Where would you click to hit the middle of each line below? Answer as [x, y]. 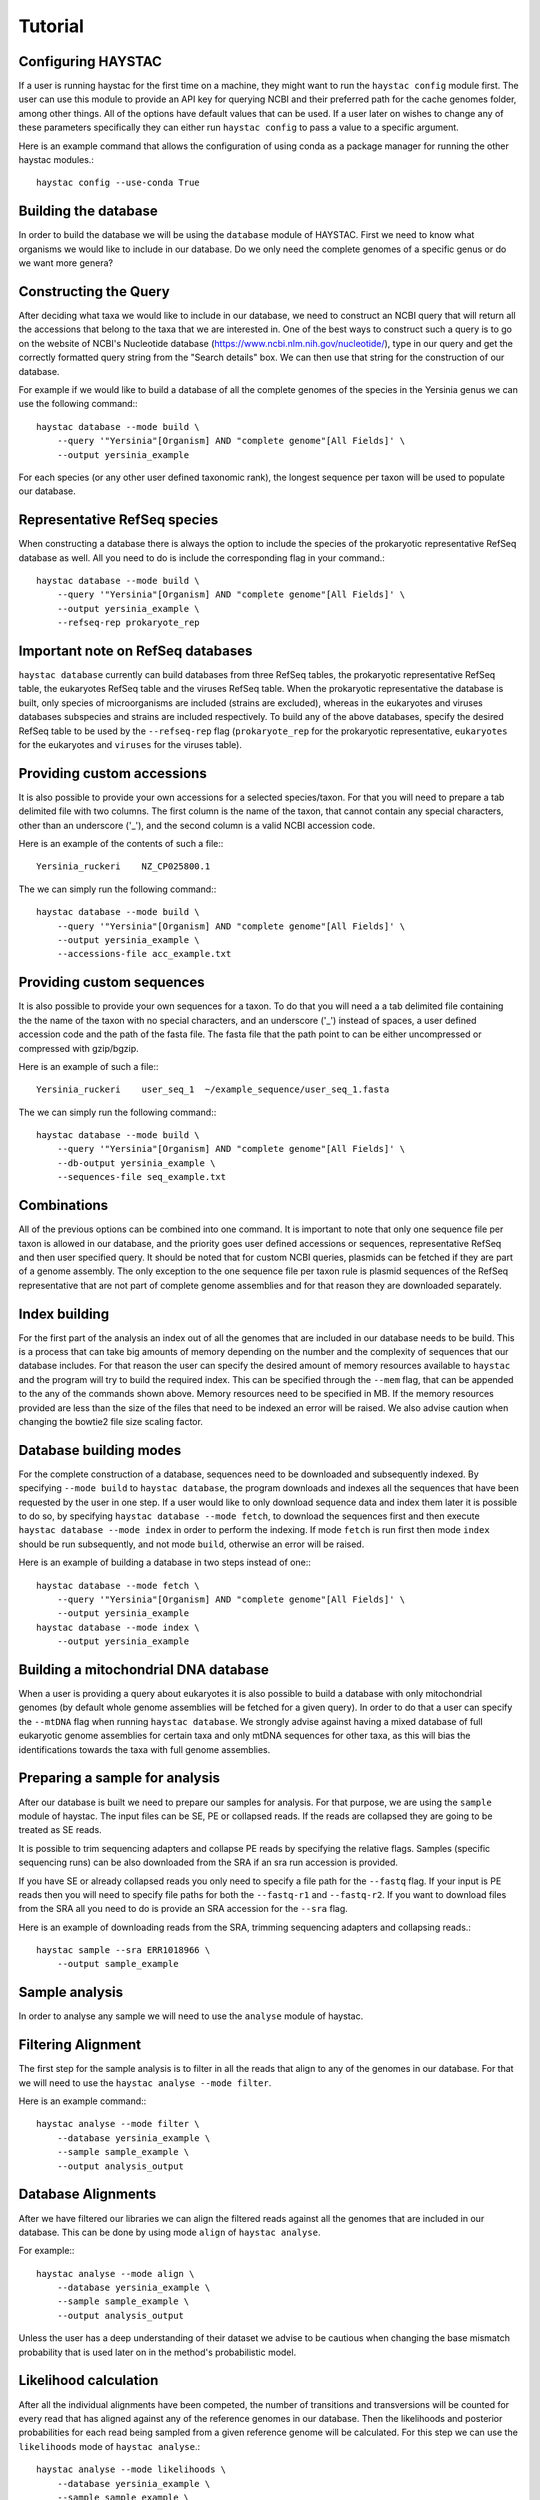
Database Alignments [87, 2194]
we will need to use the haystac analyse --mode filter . [145, 2082]
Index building [64, 1313]
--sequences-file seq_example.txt [141, 1177]
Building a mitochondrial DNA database [143, 1669]
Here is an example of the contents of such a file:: [121, 844]
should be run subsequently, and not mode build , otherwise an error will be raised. [191, 1544]
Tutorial [51, 26]
